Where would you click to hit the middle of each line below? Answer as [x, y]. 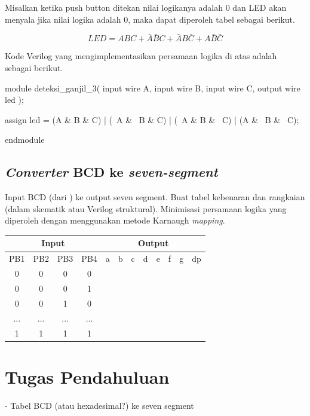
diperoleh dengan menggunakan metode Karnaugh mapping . [115, 220]
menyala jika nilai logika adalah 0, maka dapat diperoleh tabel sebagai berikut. [150, 19]
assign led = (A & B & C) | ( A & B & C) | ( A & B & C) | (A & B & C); [152, 119]
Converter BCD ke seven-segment [111, 172]
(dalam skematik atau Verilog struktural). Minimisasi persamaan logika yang [146, 208]
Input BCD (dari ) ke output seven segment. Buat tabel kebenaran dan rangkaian [155, 197]
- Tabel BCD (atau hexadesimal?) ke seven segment [99, 405]
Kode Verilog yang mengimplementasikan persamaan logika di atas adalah [141, 56]
